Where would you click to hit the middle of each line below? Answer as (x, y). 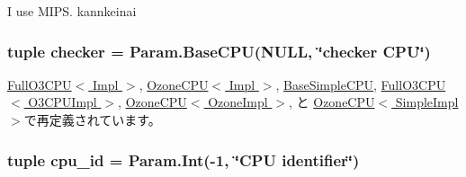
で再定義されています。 (92, 119)
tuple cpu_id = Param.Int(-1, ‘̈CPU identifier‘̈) (184, 159)
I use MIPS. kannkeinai (72, 11)
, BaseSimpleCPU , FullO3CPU (361, 84)
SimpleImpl (427, 102)
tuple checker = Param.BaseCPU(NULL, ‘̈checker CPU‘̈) (219, 51)
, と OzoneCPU (332, 102)
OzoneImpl (238, 102)
